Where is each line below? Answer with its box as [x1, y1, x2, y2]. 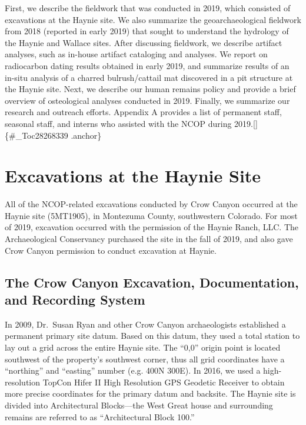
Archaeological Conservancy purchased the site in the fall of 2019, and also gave [5, 233, 293, 245]
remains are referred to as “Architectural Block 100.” [5, 410, 195, 423]
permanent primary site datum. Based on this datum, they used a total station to [5, 329, 300, 342]
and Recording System [5, 290, 145, 308]
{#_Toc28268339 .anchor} [5, 129, 102, 141]
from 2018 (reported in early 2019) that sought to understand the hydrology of [5, 25, 289, 37]
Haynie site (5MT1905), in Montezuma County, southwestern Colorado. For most [5, 209, 298, 221]
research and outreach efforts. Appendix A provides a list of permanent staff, [5, 106, 282, 118]
